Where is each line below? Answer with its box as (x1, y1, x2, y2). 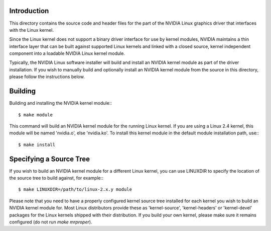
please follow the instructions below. (9, 73, 85, 80)
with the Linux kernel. (9, 27, 54, 33)
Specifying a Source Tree (9, 155, 90, 163)
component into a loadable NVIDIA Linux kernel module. (9, 50, 125, 56)
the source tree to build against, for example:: (9, 175, 104, 181)
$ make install (18, 141, 56, 147)
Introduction (9, 7, 49, 15)
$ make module (18, 112, 53, 118)
